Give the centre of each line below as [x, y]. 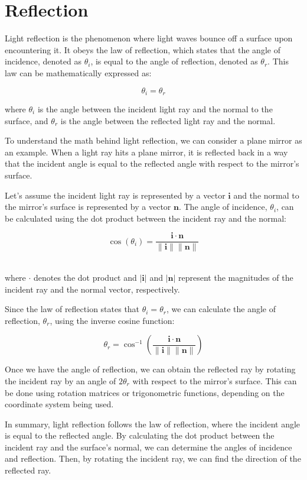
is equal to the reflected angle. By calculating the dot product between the [140, 435]
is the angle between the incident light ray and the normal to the [155, 108]
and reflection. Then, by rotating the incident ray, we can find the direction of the [153, 458]
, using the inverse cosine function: [112, 320]
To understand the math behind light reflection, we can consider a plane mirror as [153, 140]
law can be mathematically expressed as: [78, 72]
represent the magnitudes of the [236, 277]
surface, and [27, 120]
